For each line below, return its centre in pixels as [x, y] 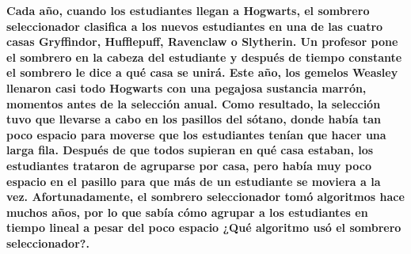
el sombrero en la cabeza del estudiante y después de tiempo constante [204, 57]
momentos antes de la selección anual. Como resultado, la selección [194, 103]
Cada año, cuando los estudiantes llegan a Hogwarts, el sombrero [188, 10]
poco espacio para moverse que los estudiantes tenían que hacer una [196, 134]
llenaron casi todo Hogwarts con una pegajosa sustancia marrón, [186, 87]
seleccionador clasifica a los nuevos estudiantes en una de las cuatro [195, 26]
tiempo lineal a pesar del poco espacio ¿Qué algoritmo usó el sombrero [204, 227]
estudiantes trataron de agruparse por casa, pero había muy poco [189, 165]
